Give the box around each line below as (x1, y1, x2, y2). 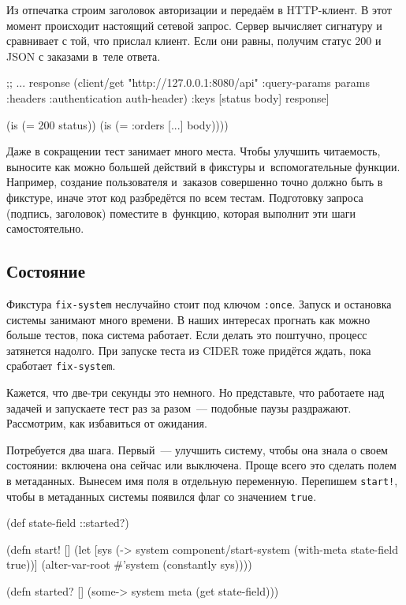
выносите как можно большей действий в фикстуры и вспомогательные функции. (6, 158, 400, 174)
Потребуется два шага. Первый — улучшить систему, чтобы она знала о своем (6, 441, 388, 457)
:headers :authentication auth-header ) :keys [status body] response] (6, 89, 330, 106)
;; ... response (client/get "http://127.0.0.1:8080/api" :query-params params (6, 74, 370, 91)
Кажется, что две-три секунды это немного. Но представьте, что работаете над (6, 384, 385, 401)
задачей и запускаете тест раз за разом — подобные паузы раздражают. (6, 399, 352, 416)
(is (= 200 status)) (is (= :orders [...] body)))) (6, 116, 229, 133)
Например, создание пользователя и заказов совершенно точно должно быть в (6, 174, 383, 190)
